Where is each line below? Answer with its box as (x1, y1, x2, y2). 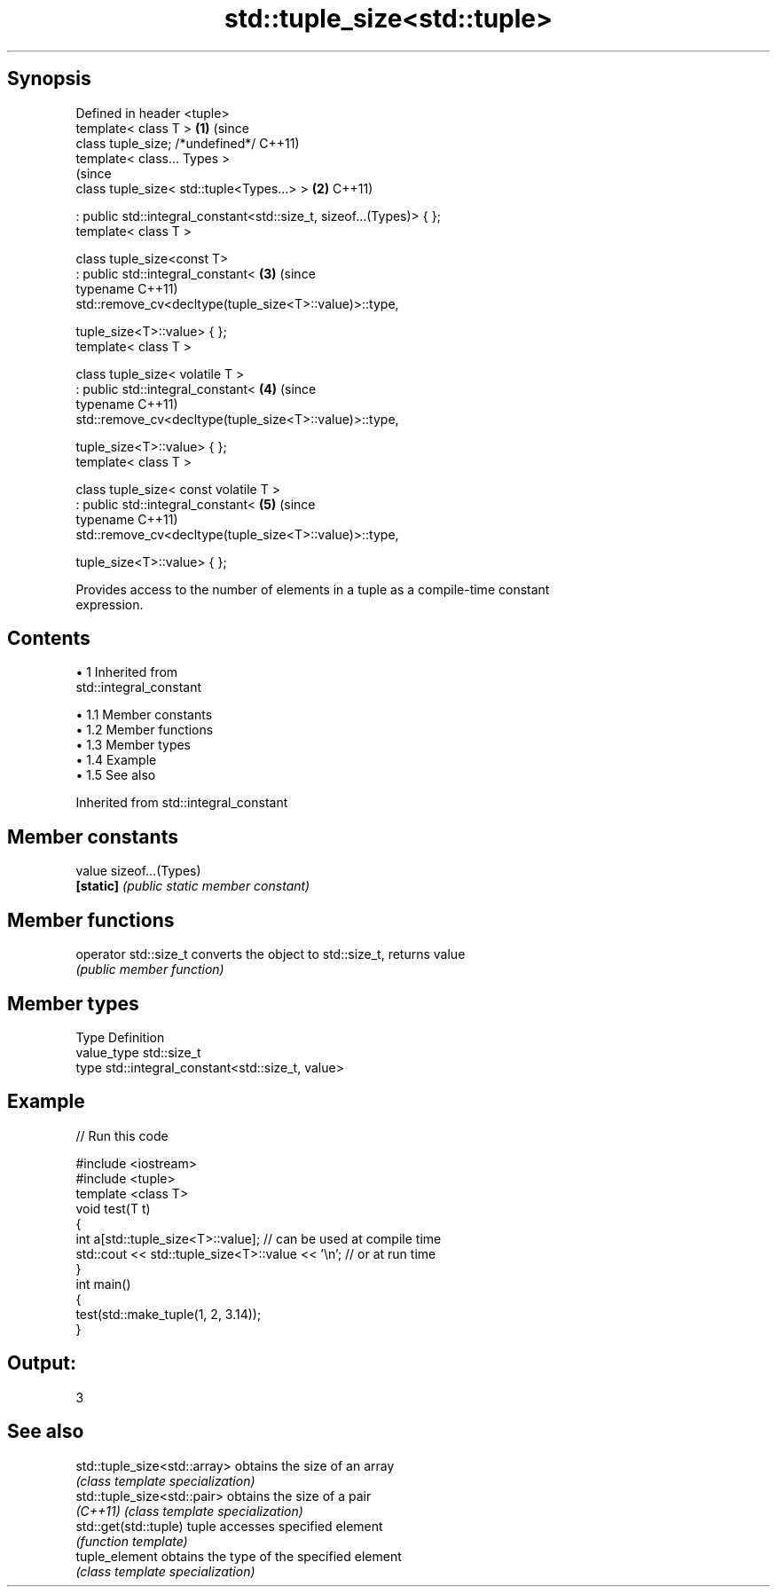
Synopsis (7, 67, 91, 90)
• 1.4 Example (75, 752, 157, 768)
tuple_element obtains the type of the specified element (75, 1548, 402, 1564)
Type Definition (75, 1029, 165, 1045)
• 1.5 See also (75, 767, 156, 783)
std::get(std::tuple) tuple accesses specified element (75, 1518, 383, 1534)
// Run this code (75, 1127, 169, 1143)
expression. (75, 596, 144, 612)
